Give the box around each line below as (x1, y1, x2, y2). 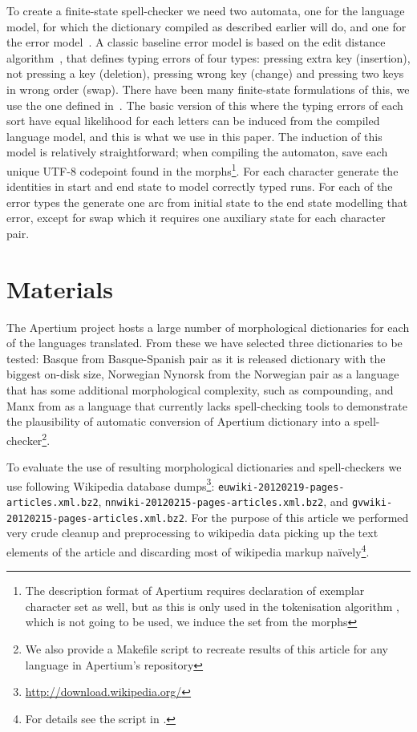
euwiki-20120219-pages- (217, 481, 345, 493)
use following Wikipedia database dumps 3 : (6, 475, 215, 494)
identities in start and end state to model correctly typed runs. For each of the (6, 178, 393, 195)
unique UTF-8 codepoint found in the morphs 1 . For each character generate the (6, 160, 399, 179)
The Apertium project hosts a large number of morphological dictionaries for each (6, 318, 410, 335)
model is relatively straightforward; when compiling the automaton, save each (6, 144, 388, 160)
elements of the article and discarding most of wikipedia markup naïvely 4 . (6, 540, 370, 560)
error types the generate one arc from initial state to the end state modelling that (6, 193, 408, 210)
